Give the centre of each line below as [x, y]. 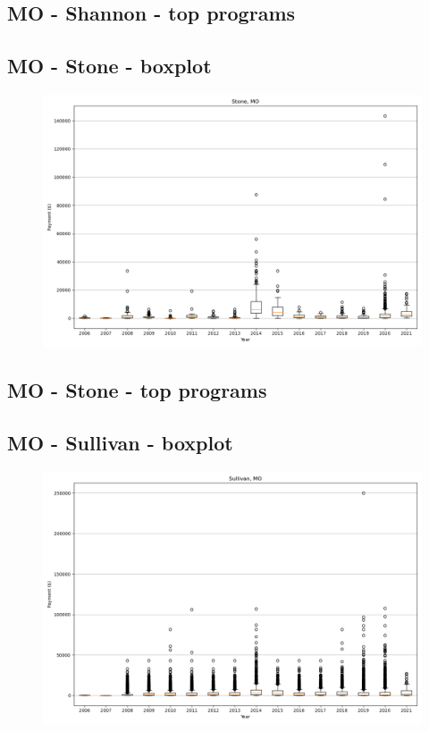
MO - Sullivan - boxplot [120, 443]
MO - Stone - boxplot [109, 66]
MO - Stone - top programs [137, 390]
